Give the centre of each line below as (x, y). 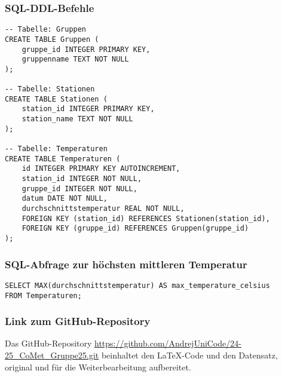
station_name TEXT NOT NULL (77, 119)
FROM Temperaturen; (43, 295)
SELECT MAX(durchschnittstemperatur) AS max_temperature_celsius (137, 285)
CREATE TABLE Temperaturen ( (63, 159)
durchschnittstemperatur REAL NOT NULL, (103, 209)
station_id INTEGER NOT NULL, (82, 179)
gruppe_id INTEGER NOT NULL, (79, 188)
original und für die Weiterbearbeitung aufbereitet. (98, 367)
